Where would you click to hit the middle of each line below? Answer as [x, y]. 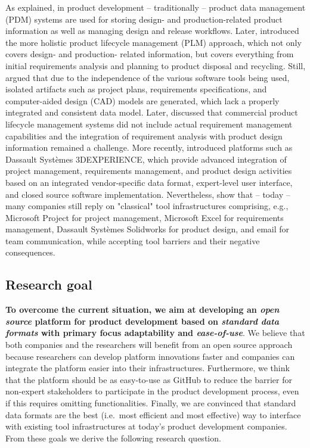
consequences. [30, 252]
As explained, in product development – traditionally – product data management [156, 7]
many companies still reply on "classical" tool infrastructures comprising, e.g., [147, 206]
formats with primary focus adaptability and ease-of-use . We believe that [155, 333]
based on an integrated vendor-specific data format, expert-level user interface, [149, 182]
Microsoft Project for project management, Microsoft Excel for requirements [145, 217]
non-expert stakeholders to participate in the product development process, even [152, 391]
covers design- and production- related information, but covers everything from [150, 54]
